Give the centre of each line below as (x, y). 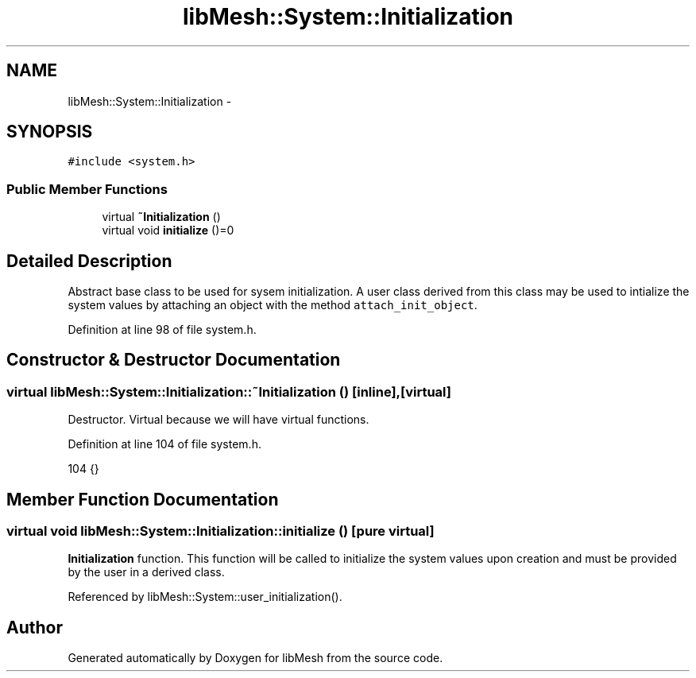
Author (35, 627)
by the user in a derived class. (146, 572)
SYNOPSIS (50, 132)
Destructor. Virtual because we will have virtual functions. (218, 420)
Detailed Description (89, 261)
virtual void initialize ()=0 (168, 231)
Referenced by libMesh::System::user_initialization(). (205, 597)
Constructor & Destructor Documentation (174, 360)
